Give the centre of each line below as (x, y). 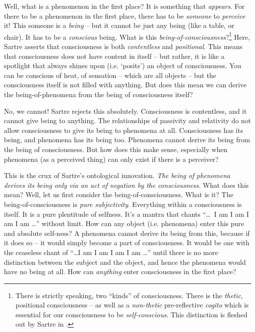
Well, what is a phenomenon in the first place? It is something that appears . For (124, 6)
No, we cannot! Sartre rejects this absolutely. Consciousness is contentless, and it (126, 111)
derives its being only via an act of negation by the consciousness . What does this (127, 185)
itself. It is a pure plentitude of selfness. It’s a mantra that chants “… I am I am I (127, 214)
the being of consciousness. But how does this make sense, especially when (116, 149)
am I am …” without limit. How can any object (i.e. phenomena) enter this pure (124, 223)
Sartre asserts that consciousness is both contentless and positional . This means (123, 46)
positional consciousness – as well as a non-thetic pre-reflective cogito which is (132, 305)
